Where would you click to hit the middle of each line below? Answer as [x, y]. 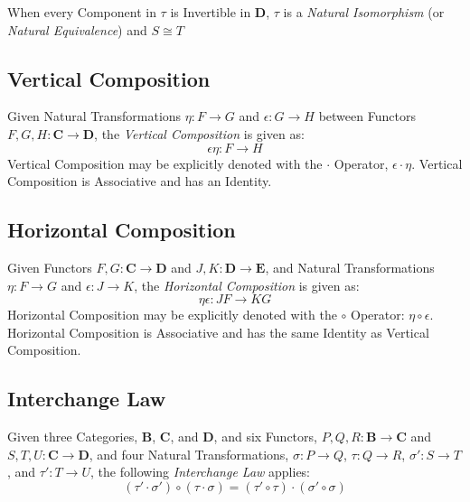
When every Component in [82, 12]
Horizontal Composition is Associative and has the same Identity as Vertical [218, 332]
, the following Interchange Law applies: [201, 472]
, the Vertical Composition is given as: [199, 133]
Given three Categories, [73, 437]
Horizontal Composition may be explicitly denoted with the [172, 315]
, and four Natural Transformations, [189, 454]
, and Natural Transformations [350, 267]
